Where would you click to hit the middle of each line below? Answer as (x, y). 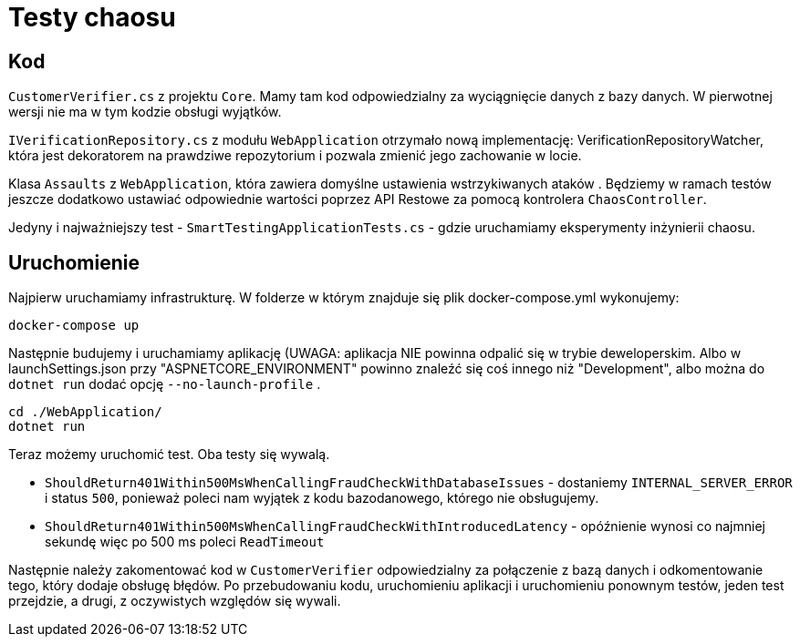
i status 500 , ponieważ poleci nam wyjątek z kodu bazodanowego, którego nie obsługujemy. (322, 498)
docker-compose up (74, 326)
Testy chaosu (92, 17)
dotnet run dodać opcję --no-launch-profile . (165, 384)
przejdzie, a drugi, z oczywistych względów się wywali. (175, 601)
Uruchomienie (74, 262)
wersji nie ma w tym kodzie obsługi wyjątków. (145, 112)
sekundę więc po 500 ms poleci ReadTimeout (185, 542)
